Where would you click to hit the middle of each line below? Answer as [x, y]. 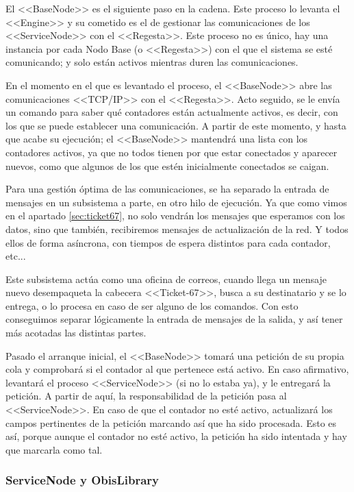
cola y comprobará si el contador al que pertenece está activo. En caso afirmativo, [177, 369]
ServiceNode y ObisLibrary [82, 480]
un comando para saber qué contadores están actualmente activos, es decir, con [172, 112]
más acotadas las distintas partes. [76, 333]
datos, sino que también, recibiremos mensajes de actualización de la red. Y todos [177, 229]
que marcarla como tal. [54, 449]
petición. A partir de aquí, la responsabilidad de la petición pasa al [146, 396]
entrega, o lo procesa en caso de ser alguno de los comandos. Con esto [152, 305]
